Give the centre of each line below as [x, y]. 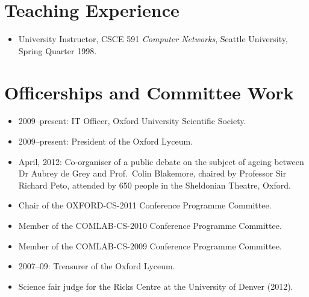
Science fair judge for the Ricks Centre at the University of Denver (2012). [156, 286]
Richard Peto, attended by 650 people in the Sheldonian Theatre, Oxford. [154, 185]
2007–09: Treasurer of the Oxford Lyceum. [97, 266]
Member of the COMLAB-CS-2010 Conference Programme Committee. [150, 225]
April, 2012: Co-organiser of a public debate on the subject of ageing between [161, 161]
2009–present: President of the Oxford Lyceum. [106, 141]
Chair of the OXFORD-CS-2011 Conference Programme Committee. [145, 205]
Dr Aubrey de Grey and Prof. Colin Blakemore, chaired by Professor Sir [152, 173]
